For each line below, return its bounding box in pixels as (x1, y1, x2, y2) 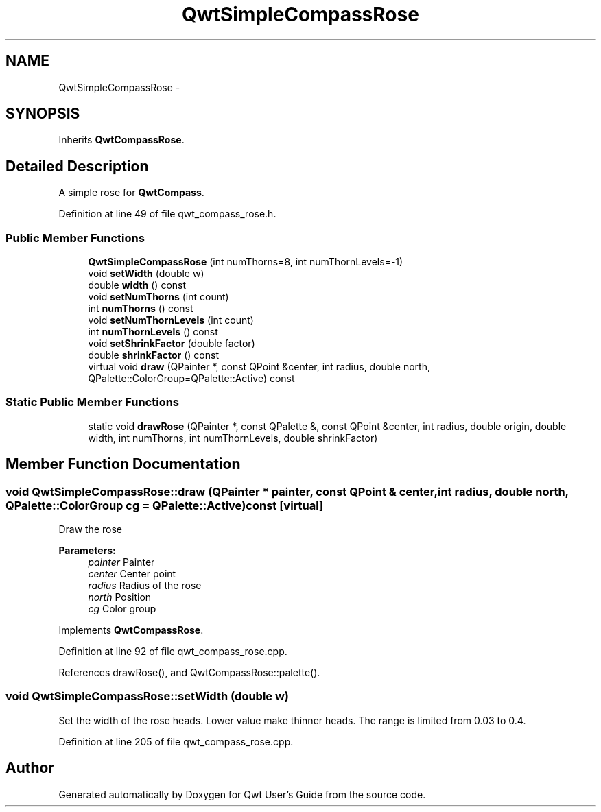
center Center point (88, 568, 176, 580)
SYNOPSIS (5, 105, 80, 123)
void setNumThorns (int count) (88, 291, 229, 303)
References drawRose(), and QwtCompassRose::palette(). (58, 667, 320, 678)
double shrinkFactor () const (88, 349, 220, 361)
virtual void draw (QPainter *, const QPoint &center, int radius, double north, (88, 361, 430, 373)
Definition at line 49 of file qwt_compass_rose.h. (58, 208, 276, 220)
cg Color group (88, 603, 156, 614)
